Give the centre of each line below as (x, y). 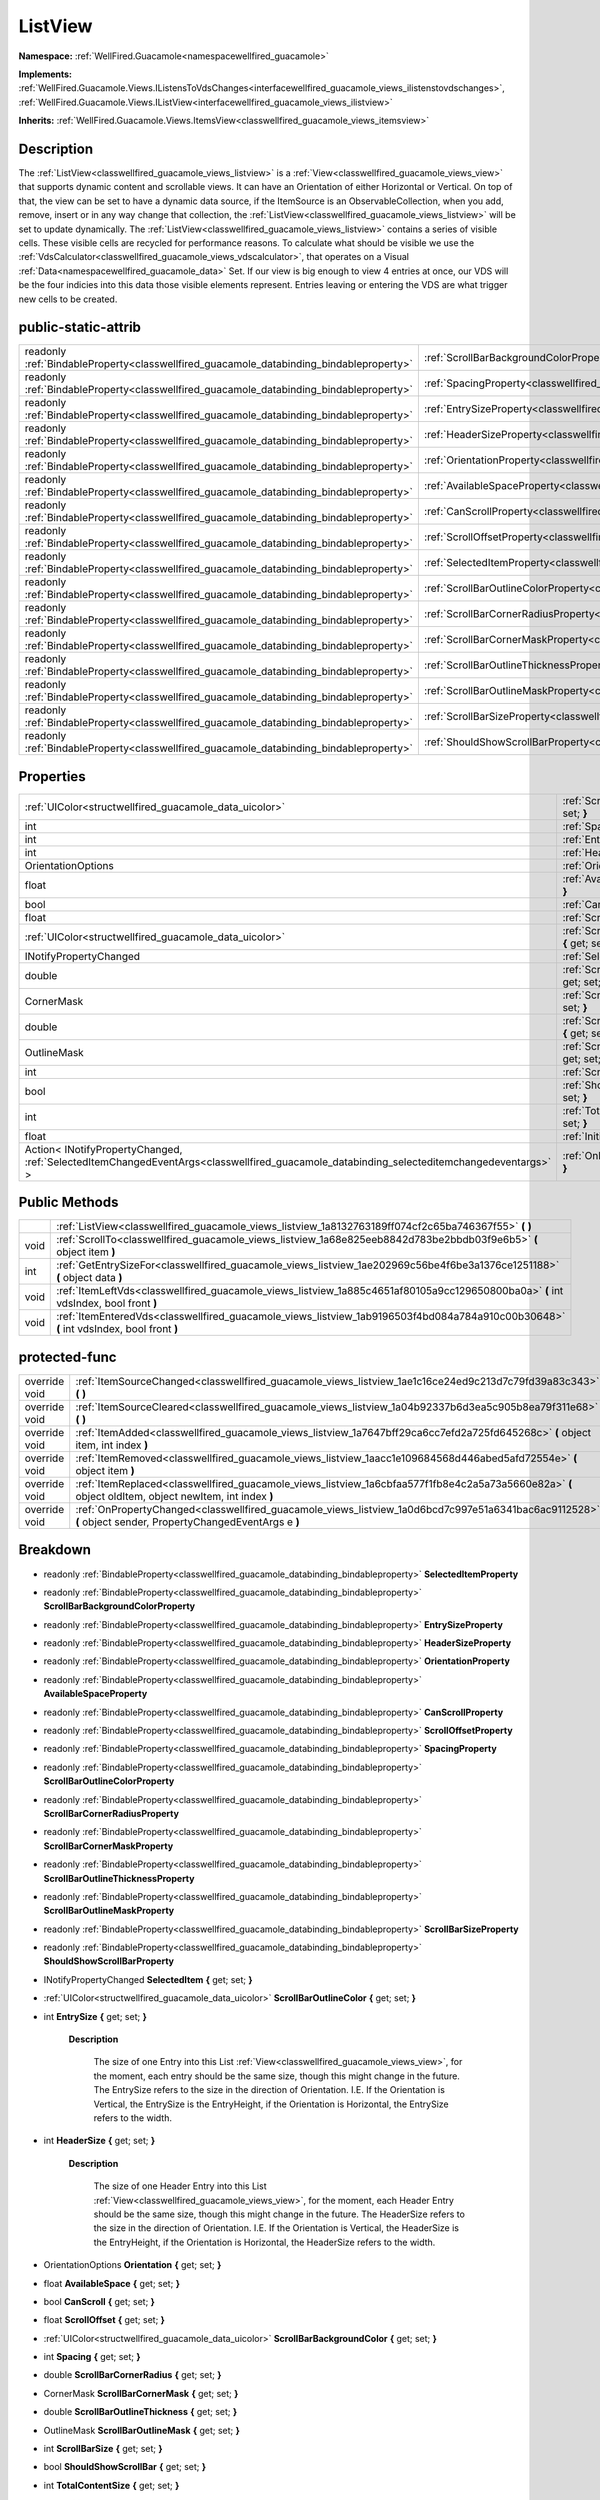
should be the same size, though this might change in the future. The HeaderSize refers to (279, 2214)
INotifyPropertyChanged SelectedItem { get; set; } (148, 1979)
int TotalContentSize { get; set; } (111, 2485)
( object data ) (89, 1278)
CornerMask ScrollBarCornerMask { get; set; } (141, 2393)
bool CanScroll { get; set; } (99, 2301)
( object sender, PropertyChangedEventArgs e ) (187, 1522)
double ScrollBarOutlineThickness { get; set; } (140, 2412)
